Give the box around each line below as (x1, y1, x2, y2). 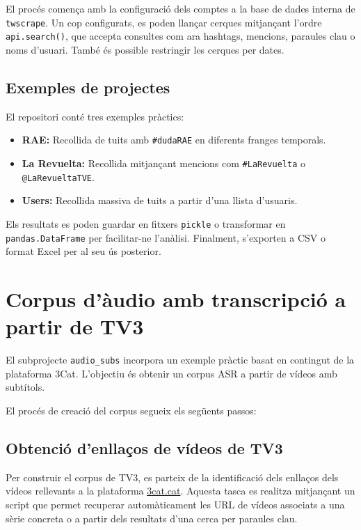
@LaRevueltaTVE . (22, 169, 95, 184)
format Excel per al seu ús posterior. (6, 244, 161, 258)
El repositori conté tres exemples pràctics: (6, 109, 184, 123)
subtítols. (6, 380, 45, 394)
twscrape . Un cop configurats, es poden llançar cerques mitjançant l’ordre (6, 15, 322, 29)
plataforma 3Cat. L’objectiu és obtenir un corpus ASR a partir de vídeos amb (6, 366, 337, 380)
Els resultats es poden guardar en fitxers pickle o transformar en (6, 216, 286, 231)
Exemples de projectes (6, 76, 170, 98)
